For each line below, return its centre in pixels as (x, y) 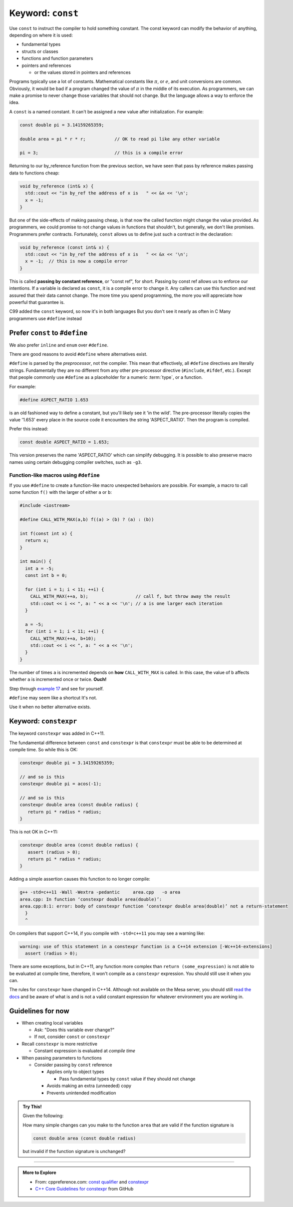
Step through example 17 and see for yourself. (57, 688)
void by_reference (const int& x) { (65, 247)
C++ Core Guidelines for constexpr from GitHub (84, 1189)
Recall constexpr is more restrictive (59, 1044)
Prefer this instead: (29, 429)
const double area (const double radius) (85, 1138)
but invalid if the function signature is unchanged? (74, 1151)
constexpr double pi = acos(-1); (61, 784)
